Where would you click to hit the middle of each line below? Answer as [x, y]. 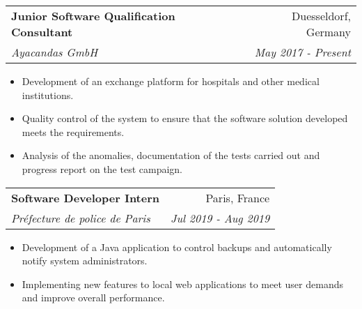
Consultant [42, 32]
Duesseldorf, [321, 16]
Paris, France [238, 197]
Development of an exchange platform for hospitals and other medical [171, 81]
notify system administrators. [85, 261]
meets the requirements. [73, 131]
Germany [328, 32]
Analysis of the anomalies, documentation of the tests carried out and [171, 155]
